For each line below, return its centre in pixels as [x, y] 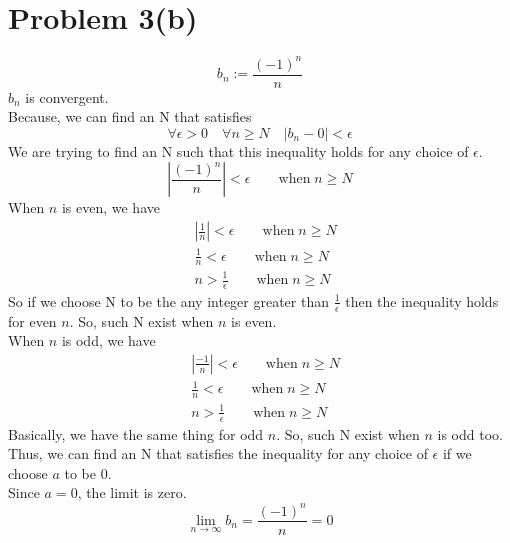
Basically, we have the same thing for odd [136, 433]
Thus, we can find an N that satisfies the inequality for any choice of [218, 453]
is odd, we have [108, 340]
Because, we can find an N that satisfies [130, 116]
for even [32, 320]
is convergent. [67, 96]
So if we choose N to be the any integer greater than [168, 300]
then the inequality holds [422, 300]
